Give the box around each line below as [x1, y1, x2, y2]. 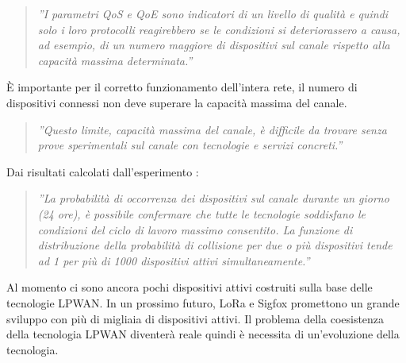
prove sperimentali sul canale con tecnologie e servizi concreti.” [37, 137, 343, 153]
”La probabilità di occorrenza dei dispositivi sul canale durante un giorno [37, 190, 389, 207]
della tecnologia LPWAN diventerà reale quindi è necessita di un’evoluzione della [6, 326, 400, 342]
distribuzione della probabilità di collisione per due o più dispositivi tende [37, 237, 393, 253]
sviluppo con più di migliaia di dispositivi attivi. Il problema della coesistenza [6, 310, 385, 326]
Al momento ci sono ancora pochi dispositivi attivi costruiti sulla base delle [6, 279, 373, 295]
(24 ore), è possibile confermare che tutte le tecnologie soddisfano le [37, 205, 366, 222]
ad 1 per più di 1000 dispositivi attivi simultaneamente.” [37, 252, 310, 268]
